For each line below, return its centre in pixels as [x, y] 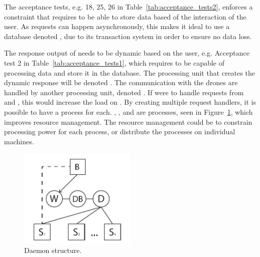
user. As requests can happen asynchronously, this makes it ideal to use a [117, 26]
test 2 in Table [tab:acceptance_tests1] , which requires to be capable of [114, 62]
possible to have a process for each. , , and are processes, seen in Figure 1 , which [128, 111]
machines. [19, 141]
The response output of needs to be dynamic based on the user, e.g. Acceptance [127, 53]
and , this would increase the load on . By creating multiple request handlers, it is [130, 102]
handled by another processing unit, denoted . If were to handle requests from [124, 92]
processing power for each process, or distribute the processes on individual [120, 132]
